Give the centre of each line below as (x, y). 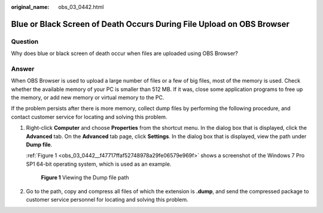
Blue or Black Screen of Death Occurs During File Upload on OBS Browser (150, 24)
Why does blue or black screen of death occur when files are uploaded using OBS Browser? (125, 53)
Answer (23, 69)
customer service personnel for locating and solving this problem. (107, 199)
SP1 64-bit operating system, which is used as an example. (99, 164)
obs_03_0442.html (81, 7)
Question (25, 41)
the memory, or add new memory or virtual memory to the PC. (88, 98)
